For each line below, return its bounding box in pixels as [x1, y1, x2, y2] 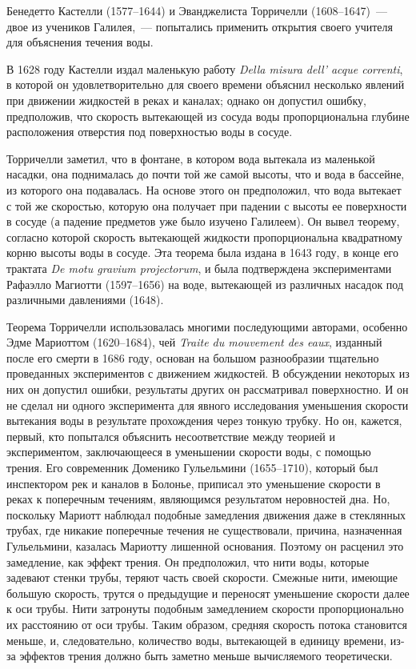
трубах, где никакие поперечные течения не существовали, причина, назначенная [6, 522, 402, 539]
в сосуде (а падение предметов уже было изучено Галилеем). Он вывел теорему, [6, 213, 400, 230]
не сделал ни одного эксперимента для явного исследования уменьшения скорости [6, 396, 409, 413]
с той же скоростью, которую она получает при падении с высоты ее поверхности [6, 197, 407, 214]
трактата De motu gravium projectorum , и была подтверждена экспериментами [6, 259, 392, 276]
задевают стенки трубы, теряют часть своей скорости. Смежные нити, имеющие [6, 569, 398, 586]
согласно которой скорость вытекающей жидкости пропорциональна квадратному [6, 228, 402, 245]
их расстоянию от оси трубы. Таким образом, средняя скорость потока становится [6, 615, 407, 632]
